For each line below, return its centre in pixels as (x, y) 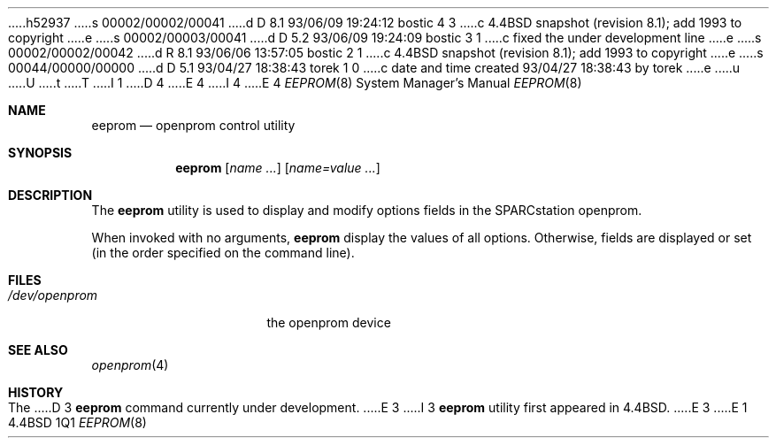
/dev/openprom (53, 295)
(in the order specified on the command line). (223, 253)
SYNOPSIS (40, 153)
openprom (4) (130, 365)
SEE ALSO (38, 350)
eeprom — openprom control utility (193, 125)
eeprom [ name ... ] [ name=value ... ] (278, 168)
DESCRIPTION (50, 195)
